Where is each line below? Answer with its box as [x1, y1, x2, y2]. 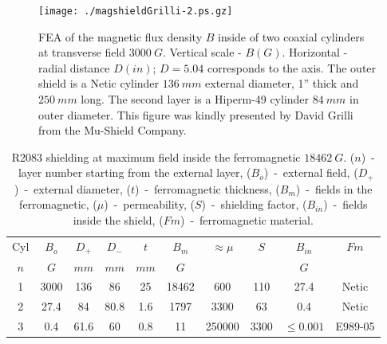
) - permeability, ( [104, 196, 195, 213]
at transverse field [38, 44, 126, 61]
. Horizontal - [282, 44, 348, 61]
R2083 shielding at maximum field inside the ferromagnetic [11, 148, 301, 165]
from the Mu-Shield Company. [38, 122, 187, 139]
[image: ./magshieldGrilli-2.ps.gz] [38, 6, 233, 17]
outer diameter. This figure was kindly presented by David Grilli [38, 106, 353, 123]
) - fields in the [295, 180, 373, 197]
